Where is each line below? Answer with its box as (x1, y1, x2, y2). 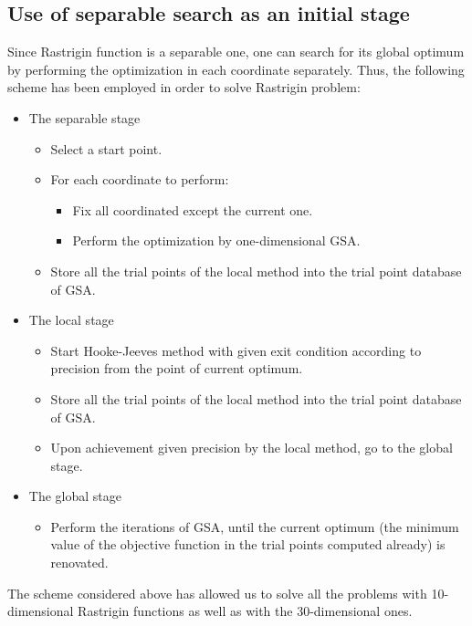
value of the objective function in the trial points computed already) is (50, 535, 446, 554)
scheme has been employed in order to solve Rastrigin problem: (7, 78, 361, 97)
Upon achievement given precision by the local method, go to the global (50, 438, 453, 457)
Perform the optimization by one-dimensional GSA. (72, 231, 361, 250)
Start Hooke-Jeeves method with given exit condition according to (50, 340, 422, 360)
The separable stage (28, 108, 141, 127)
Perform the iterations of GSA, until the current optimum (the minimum (50, 516, 459, 536)
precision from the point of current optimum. (50, 359, 303, 378)
